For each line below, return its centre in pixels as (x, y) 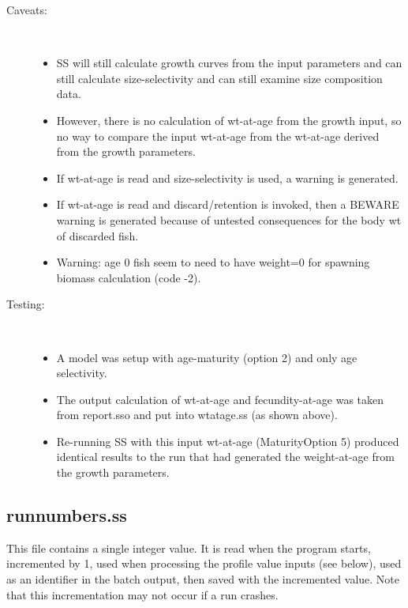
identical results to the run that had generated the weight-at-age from (225, 457)
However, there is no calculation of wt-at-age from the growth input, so (229, 120)
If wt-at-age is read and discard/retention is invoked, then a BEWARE (228, 204)
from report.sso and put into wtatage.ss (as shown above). (197, 415)
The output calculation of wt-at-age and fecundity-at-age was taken (220, 399)
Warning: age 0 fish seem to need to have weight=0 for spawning (213, 262)
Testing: (26, 304)
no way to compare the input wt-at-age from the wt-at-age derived (218, 136)
